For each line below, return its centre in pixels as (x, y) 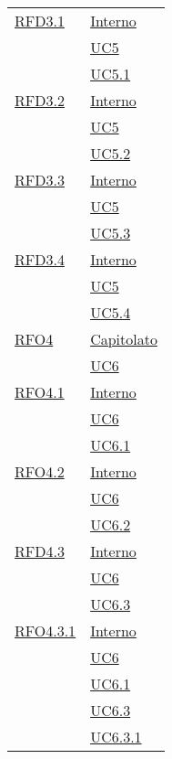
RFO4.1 (40, 392)
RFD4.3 (40, 551)
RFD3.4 (40, 259)
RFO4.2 (40, 471)
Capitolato (124, 339)
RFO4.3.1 (46, 631)
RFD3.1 (40, 21)
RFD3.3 (40, 180)
